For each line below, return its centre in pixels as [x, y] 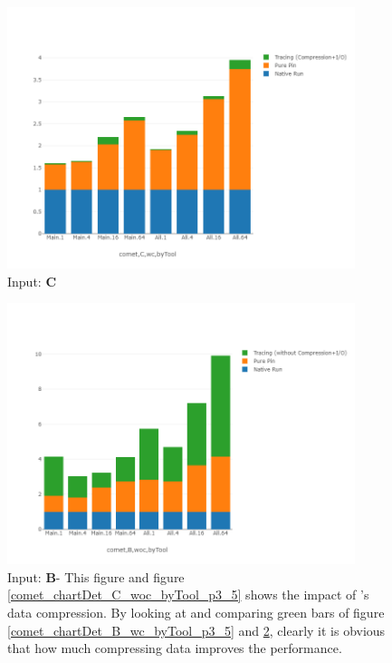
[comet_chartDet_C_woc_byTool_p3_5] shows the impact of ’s [188, 595]
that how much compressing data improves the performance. [175, 648]
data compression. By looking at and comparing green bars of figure [196, 612]
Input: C [32, 281]
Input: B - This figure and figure [96, 576]
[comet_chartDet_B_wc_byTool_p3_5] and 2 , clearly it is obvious [196, 630]
